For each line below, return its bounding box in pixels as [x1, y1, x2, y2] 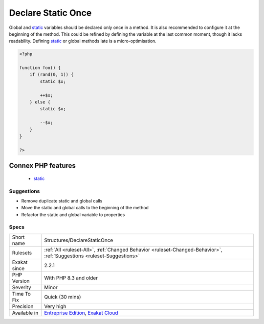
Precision [12, 303, 34, 310]
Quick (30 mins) [44, 293, 81, 300]
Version [12, 277, 30, 284]
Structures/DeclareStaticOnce [44, 237, 113, 244]
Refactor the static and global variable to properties [21, 211, 125, 218]
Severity [12, 284, 31, 291]
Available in [12, 309, 39, 316]
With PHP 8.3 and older [44, 274, 98, 281]
